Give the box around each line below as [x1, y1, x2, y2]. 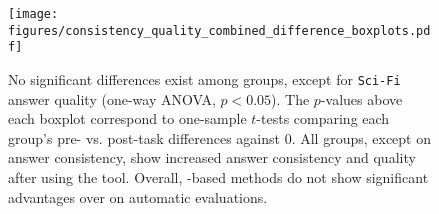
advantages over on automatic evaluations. [8, 186, 268, 207]
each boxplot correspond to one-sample [8, 108, 247, 129]
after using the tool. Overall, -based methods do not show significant [8, 167, 429, 187]
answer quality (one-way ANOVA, [8, 88, 216, 109]
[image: [8, 7, 59, 21]
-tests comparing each [256, 108, 390, 129]
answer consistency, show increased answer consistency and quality [8, 147, 416, 168]
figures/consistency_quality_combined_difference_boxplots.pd [8, 23, 431, 38]
